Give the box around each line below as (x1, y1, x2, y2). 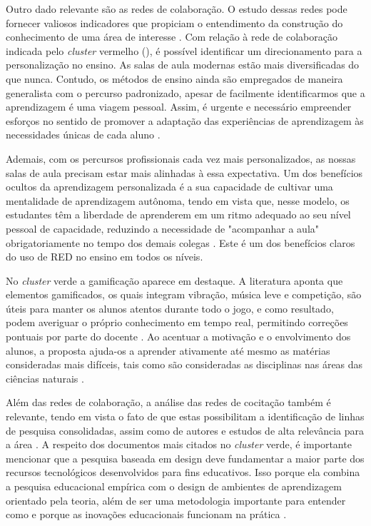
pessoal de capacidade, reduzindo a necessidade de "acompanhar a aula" (6, 221, 320, 236)
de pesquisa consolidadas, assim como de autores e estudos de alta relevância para (6, 423, 365, 438)
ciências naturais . (6, 370, 84, 385)
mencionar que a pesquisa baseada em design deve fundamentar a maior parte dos (6, 450, 365, 465)
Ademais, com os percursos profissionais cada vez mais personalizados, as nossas (6, 151, 356, 166)
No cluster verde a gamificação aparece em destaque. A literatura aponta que (6, 273, 343, 288)
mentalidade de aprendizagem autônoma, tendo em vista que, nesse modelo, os (6, 193, 350, 208)
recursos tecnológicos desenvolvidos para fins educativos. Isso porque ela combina (6, 465, 360, 480)
